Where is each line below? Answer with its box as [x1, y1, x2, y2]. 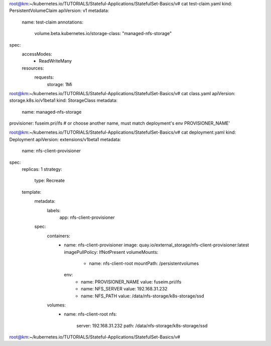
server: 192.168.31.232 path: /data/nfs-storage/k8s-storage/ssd [76, 322, 208, 328]
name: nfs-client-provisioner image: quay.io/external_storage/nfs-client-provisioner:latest [64, 242, 249, 248]
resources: [22, 65, 44, 71]
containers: [47, 233, 70, 239]
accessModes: [22, 51, 52, 57]
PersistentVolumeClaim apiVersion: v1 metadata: [9, 8, 109, 14]
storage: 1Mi [47, 81, 72, 87]
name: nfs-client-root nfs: [64, 311, 117, 317]
